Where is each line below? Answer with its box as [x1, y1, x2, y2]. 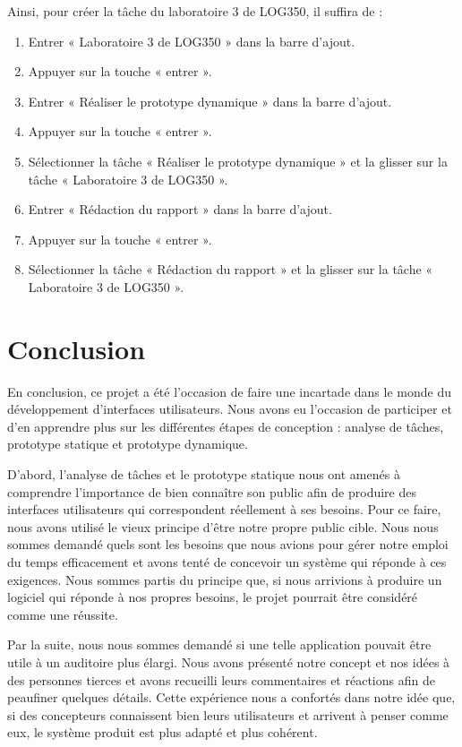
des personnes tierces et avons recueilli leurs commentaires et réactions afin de [7, 670, 435, 689]
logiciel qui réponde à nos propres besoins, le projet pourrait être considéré [7, 588, 418, 606]
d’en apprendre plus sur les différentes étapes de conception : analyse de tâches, [7, 416, 444, 435]
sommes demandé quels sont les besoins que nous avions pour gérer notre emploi [7, 535, 449, 554]
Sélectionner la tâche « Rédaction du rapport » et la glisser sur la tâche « [28, 260, 433, 279]
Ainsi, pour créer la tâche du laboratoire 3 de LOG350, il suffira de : [7, 2, 383, 20]
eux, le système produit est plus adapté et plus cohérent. [7, 723, 318, 742]
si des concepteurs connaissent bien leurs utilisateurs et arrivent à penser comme [7, 705, 449, 724]
